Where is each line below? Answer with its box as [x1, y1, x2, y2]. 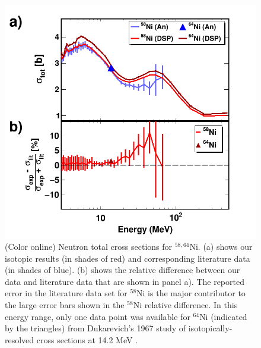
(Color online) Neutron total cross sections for [5, 240, 173, 253]
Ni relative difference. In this [133, 299, 238, 311]
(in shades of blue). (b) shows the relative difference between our [5, 264, 240, 276]
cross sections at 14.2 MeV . [36, 333, 138, 346]
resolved [5, 333, 34, 346]
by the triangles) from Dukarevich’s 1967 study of [5, 322, 186, 334]
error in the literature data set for [5, 287, 128, 299]
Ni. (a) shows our [189, 240, 253, 253]
